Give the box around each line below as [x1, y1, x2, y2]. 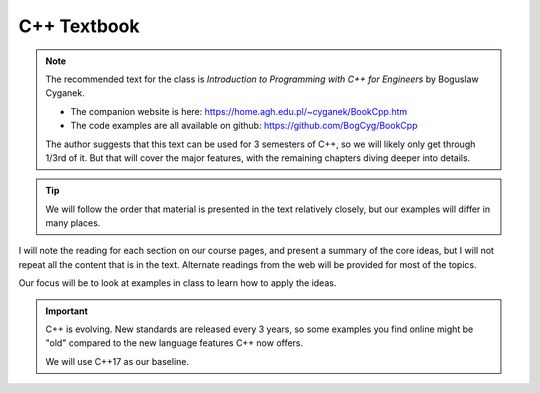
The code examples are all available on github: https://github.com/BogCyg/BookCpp [70, 120, 418, 132]
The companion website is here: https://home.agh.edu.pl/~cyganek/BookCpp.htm [70, 105, 408, 117]
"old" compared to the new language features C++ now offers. [45, 337, 304, 349]
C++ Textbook [18, 15, 140, 37]
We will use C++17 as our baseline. [45, 355, 190, 367]
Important [45, 305, 89, 317]
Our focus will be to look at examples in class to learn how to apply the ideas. [18, 277, 337, 289]
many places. [45, 217, 101, 229]
